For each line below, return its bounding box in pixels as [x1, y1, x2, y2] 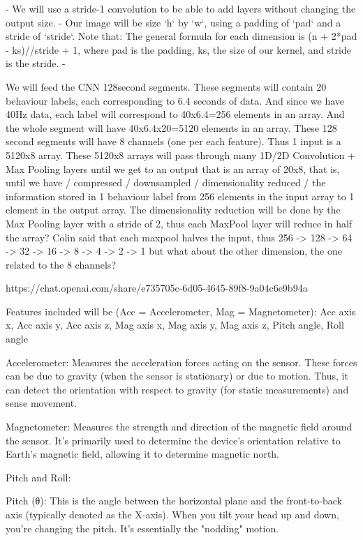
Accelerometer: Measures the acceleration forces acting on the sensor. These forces [6, 354, 357, 369]
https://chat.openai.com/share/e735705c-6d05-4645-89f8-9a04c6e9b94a [6, 280, 308, 295]
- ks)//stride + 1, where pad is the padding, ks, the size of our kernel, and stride [6, 42, 351, 57]
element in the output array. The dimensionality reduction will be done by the [6, 202, 341, 217]
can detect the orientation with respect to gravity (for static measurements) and [6, 382, 349, 396]
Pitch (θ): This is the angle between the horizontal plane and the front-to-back [6, 493, 342, 508]
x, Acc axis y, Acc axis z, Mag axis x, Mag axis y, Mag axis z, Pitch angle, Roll [6, 317, 344, 332]
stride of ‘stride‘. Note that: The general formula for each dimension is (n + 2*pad [6, 29, 357, 43]
